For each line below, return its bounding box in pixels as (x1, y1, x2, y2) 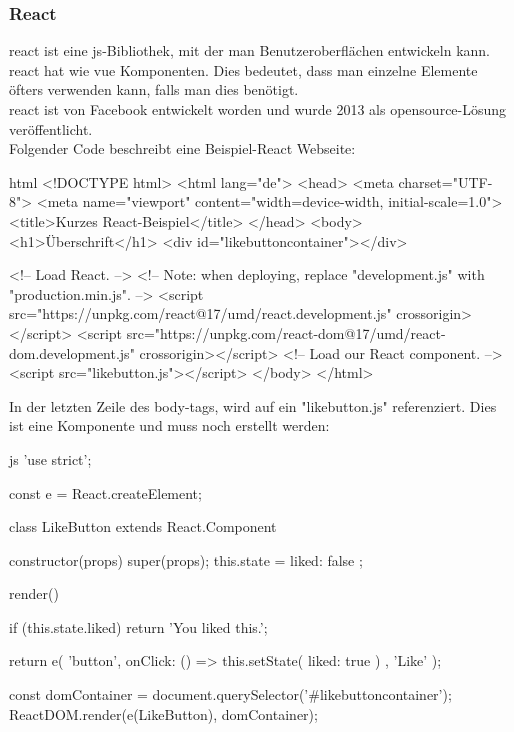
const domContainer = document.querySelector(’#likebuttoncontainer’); (9, 684, 452, 705)
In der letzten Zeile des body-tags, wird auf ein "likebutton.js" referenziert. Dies (9, 395, 497, 416)
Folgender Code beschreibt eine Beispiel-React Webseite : (9, 138, 356, 159)
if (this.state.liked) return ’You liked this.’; (9, 616, 268, 637)
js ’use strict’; (9, 448, 92, 469)
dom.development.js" (9, 342, 135, 363)
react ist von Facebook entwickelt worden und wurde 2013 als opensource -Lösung (9, 99, 507, 119)
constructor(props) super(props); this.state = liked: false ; (9, 549, 363, 570)
